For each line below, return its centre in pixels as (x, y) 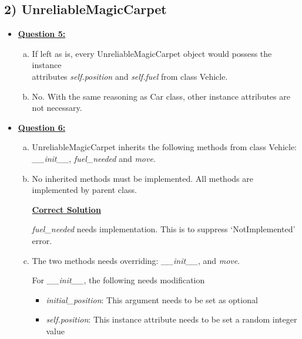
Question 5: (42, 34)
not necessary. (57, 108)
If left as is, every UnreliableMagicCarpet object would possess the (152, 53)
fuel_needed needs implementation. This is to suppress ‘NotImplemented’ (164, 229)
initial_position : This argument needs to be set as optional (152, 299)
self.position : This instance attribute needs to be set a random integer (172, 319)
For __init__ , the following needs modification (118, 280)
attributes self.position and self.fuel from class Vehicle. (130, 76)
